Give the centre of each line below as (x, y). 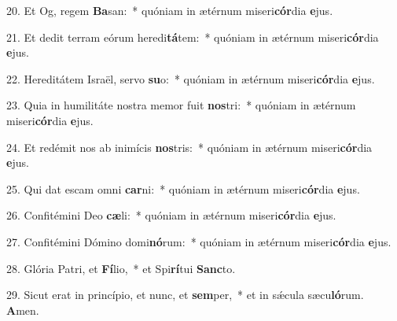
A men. (23, 310)
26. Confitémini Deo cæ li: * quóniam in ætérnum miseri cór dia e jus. (171, 215)
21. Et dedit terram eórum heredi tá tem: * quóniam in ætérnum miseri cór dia (193, 37)
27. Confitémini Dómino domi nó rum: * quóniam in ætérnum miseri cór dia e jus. (199, 241)
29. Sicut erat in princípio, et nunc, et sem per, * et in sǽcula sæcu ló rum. (185, 295)
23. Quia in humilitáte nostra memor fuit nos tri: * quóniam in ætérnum (181, 105)
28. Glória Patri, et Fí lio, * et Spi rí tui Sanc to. (121, 268)
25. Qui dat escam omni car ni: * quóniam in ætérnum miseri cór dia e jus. (183, 188)
